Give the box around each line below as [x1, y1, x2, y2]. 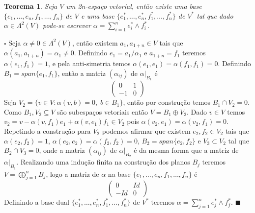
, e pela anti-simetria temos [48, 58, 131, 69]
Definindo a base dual [4, 197, 69, 207]
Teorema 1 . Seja [4, 1, 57, 11]
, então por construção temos [123, 97, 211, 107]
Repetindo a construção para [4, 126, 91, 136]
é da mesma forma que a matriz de [134, 145, 239, 155]
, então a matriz [57, 68, 106, 78]
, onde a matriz [39, 145, 85, 155]
